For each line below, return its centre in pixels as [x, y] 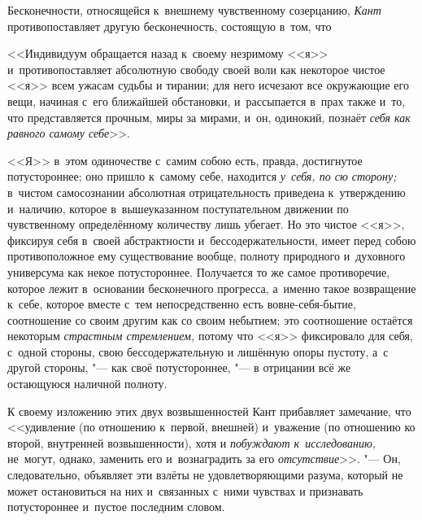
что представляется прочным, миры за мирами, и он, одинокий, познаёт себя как [209, 117]
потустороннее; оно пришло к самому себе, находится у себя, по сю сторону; [202, 176]
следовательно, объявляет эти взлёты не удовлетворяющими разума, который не [205, 475]
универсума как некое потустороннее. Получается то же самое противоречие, [199, 271]
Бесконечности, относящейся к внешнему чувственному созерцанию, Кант [194, 10]
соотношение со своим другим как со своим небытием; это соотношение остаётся [210, 319]
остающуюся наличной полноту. [87, 384]
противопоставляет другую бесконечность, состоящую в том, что [170, 26]
